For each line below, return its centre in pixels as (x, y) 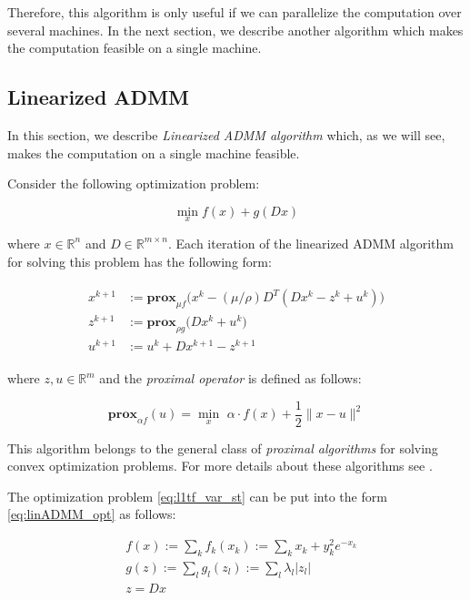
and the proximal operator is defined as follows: (230, 378)
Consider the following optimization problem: (134, 183)
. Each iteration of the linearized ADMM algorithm (310, 243)
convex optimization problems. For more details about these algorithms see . (220, 466)
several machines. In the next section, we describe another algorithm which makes (235, 30)
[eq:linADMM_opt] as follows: (92, 514)
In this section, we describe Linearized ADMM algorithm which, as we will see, (226, 134)
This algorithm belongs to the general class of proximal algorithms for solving (223, 447)
